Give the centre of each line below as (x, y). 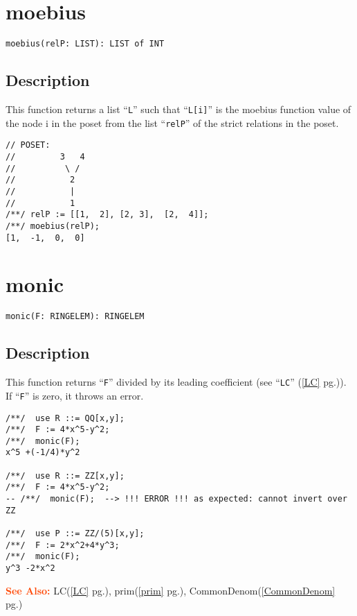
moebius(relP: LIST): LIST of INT (85, 44)
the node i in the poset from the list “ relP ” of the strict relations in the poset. (172, 122)
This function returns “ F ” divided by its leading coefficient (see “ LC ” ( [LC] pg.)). (176, 382)
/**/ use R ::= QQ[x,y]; (65, 418)
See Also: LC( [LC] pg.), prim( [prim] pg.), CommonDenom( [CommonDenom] (171, 590)
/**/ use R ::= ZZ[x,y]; (65, 476)
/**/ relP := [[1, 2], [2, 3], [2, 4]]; (107, 215)
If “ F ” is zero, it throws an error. (75, 395)
